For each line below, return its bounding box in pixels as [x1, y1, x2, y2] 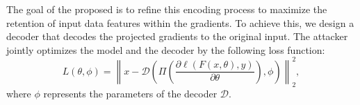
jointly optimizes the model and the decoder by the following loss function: [6, 42, 325, 57]
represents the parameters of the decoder [43, 86, 218, 100]
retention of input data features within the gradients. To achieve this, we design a [6, 15, 354, 30]
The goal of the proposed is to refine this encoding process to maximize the [6, 2, 327, 16]
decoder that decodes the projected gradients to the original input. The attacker [6, 29, 348, 44]
